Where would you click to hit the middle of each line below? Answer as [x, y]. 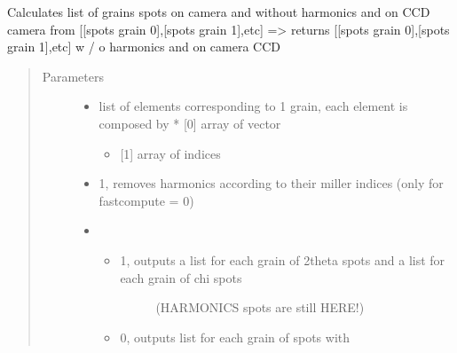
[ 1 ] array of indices [170, 153]
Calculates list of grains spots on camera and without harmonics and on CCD [219, 12]
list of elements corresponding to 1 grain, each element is [253, 106]
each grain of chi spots [181, 277]
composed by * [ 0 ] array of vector [190, 123]
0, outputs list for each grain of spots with [235, 337]
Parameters [73, 76]
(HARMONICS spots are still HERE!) [260, 307]
